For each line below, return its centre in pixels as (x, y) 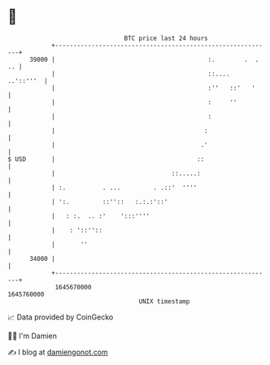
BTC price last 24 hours (166, 38)
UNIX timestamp (164, 301)
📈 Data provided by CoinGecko (61, 317)
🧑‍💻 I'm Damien (33, 336)
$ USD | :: (106, 159)
